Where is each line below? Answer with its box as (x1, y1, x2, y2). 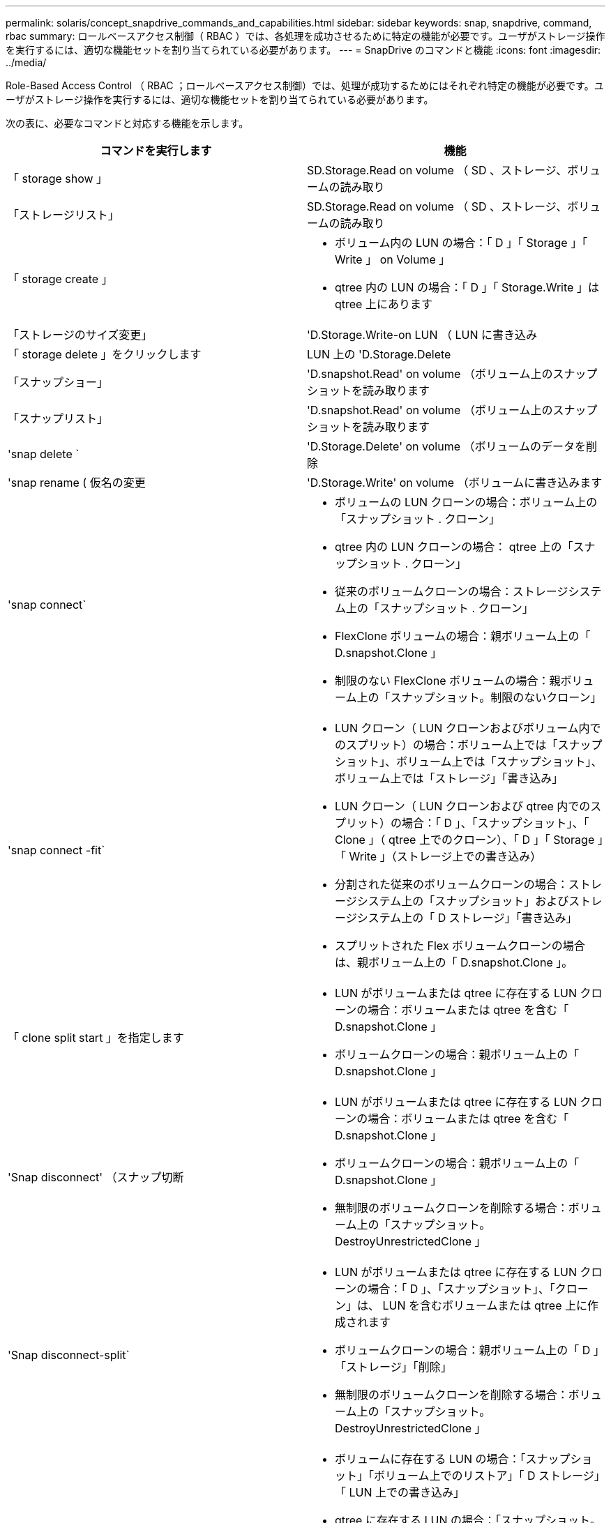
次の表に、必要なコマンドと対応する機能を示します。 (6, 117, 249, 129)
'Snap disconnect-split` (8, 1348, 130, 1362)
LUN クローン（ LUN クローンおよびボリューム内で (335, 721, 601, 735)
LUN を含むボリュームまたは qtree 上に (382, 1298, 587, 1312)
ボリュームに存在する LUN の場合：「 (335, 1452, 526, 1466)
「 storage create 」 (8, 272, 113, 286)
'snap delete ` (8, 447, 80, 461)
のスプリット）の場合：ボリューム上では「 (335, 738, 558, 752)
